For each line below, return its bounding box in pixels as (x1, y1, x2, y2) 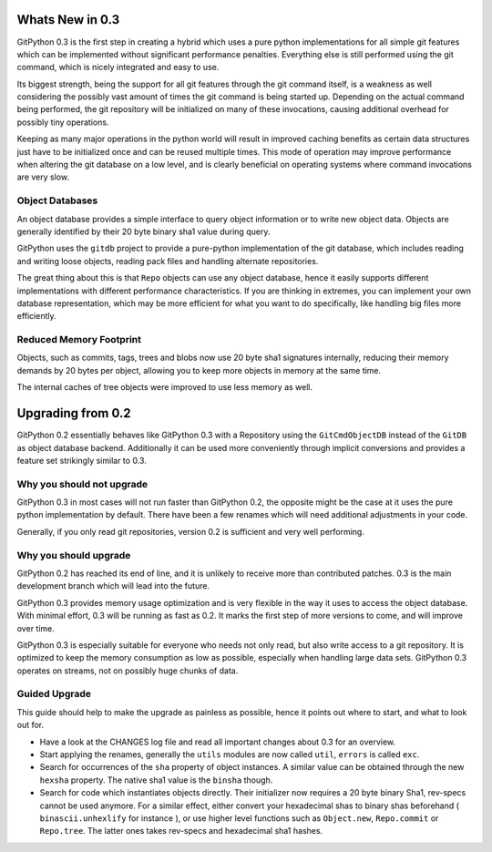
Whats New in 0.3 (16, 12, 120, 27)
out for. (16, 720, 45, 731)
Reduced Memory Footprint (16, 334, 141, 346)
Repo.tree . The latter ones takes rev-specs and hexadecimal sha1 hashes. (39, 826, 323, 837)
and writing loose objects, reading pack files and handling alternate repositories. (16, 255, 319, 266)
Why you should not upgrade (16, 477, 149, 490)
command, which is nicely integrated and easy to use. (16, 62, 220, 73)
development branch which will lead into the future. (16, 580, 210, 591)
